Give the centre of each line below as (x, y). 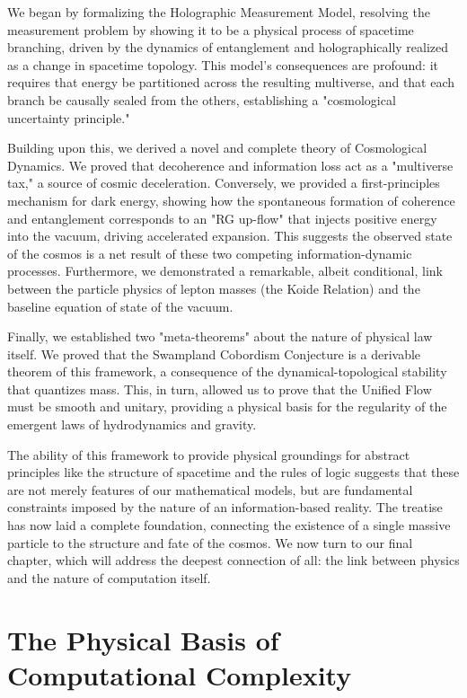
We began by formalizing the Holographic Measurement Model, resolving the (219, 12)
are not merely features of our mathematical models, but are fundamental (210, 489)
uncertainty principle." (69, 117)
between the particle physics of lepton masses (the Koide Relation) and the (214, 288)
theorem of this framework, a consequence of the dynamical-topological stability (227, 371)
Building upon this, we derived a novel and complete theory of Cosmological (217, 148)
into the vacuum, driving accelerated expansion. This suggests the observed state (230, 236)
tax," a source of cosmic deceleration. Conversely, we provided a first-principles (224, 183)
